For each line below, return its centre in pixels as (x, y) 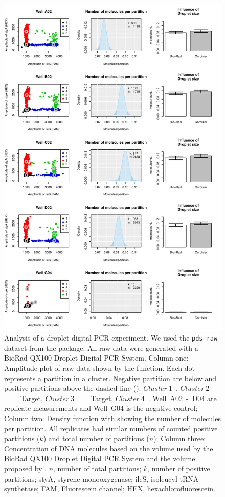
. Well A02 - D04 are (182, 398)
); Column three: (180, 438)
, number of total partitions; (97, 468)
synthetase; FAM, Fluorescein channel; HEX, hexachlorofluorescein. (110, 489)
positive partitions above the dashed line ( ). (73, 388)
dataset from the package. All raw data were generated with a (101, 347)
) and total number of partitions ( (96, 438)
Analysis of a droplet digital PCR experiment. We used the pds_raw (111, 338)
